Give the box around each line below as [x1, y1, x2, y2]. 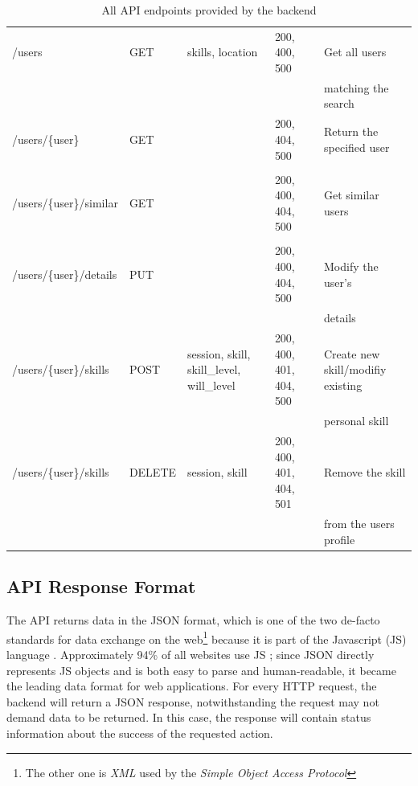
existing [324, 376, 363, 393]
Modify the [324, 258, 379, 275]
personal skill [324, 412, 389, 429]
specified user [324, 138, 390, 155]
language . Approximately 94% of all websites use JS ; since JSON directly [6, 645, 375, 662]
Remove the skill [324, 464, 406, 481]
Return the [324, 123, 379, 140]
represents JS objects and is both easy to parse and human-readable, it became [6, 661, 396, 678]
